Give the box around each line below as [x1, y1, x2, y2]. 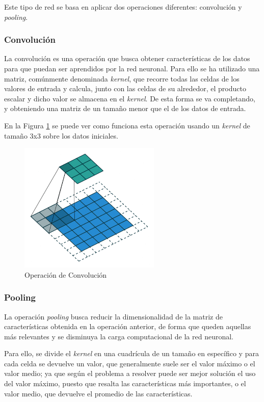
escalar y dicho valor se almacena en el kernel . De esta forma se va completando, [4, 93, 255, 103]
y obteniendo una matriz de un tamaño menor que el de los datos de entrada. [4, 103, 246, 114]
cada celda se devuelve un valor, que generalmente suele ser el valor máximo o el [4, 358, 255, 368]
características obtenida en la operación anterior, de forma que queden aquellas [4, 321, 251, 332]
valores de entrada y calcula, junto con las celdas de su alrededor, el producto [4, 83, 246, 94]
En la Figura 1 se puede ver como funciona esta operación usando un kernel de [4, 120, 250, 130]
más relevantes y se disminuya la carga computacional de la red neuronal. [4, 331, 233, 341]
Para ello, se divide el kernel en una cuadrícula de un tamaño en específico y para [4, 348, 259, 359]
